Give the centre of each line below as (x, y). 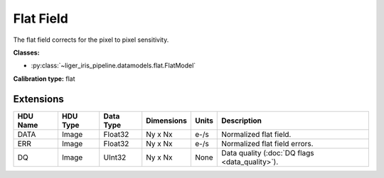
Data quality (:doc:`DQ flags (268, 152)
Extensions (38, 99)
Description (242, 121)
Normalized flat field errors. (267, 143)
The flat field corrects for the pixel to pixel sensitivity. (91, 40)
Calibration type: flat (44, 79)
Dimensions (167, 121)
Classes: (26, 52)
